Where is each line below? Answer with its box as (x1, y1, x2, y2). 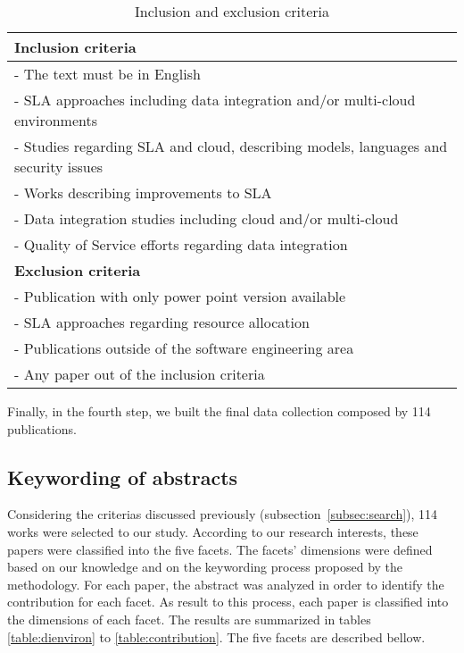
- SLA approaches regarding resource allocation (14, 312, 310, 332)
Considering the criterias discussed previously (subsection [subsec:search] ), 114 (7, 505, 438, 523)
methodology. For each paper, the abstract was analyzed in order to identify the (7, 574, 444, 593)
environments (14, 110, 98, 130)
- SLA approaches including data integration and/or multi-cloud (14, 89, 416, 110)
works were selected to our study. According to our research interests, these (7, 522, 418, 540)
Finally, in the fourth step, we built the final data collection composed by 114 (7, 402, 431, 420)
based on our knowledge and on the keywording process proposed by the (7, 557, 403, 576)
